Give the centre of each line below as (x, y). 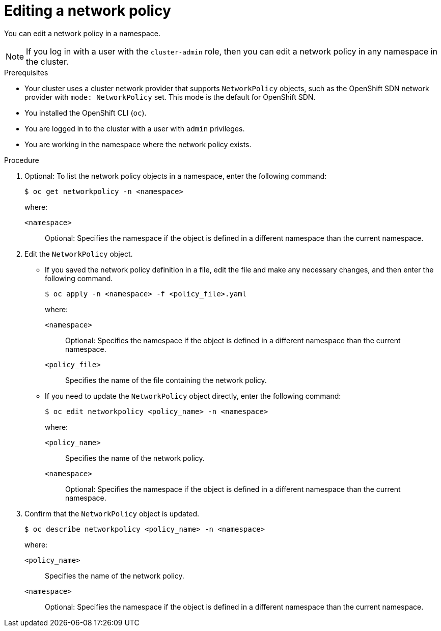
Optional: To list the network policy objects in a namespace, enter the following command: (176, 176)
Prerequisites (26, 72)
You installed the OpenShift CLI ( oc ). (86, 113)
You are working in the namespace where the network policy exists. (138, 144)
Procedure (22, 160)
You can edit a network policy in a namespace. (82, 33)
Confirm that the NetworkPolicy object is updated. (112, 513)
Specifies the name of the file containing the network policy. (166, 380)
